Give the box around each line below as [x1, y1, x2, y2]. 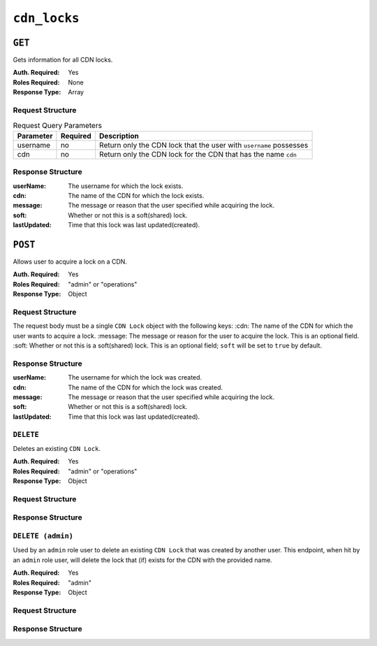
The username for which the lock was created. [68, 373, 202, 382]
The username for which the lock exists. [68, 182, 184, 190]
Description [98, 131, 139, 141]
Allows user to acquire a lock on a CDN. [13, 257, 127, 266]
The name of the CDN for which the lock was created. [68, 383, 223, 392]
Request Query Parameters [13, 120, 103, 130]
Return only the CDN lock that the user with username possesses [98, 140, 309, 150]
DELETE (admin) [13, 531, 73, 540]
